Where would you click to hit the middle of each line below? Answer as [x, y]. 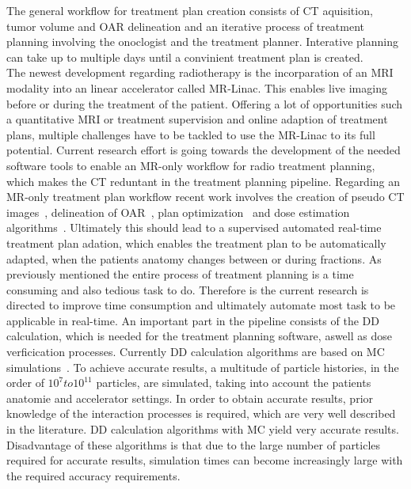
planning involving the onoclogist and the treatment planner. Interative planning [202, 42]
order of [25, 383]
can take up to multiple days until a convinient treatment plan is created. [185, 57]
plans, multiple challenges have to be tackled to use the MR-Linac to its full [191, 134]
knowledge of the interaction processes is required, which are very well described [201, 413]
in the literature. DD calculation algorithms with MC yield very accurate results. [203, 429]
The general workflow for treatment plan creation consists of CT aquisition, [190, 10]
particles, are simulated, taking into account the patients [234, 383]
